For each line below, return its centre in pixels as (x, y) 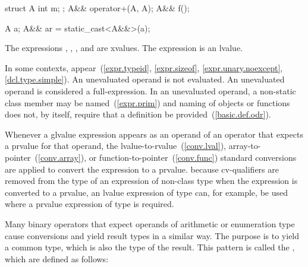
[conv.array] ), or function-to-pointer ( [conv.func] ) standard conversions (167, 157)
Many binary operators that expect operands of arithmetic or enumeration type (150, 223)
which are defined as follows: (57, 258)
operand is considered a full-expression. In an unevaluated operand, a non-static (150, 90)
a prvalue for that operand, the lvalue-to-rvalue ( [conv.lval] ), (115, 146)
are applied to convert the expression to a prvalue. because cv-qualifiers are (142, 169)
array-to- (245, 146)
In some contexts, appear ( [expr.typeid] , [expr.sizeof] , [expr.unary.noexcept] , (144, 67)
